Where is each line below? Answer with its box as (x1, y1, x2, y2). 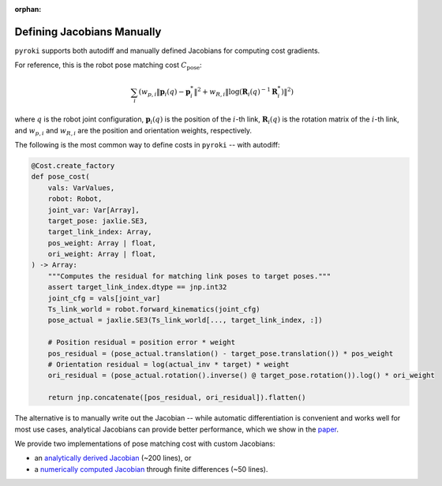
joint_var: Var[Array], (47, 205, 140, 215)
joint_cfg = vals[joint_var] (47, 293, 161, 303)
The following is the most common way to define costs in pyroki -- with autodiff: (14, 140, 280, 149)
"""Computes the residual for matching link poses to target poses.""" (47, 271, 331, 280)
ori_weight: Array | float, (47, 249, 157, 259)
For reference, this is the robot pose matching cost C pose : (14, 60, 202, 72)
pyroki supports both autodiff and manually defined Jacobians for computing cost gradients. (14, 46, 320, 55)
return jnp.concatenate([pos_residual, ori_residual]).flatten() (47, 393, 306, 402)
